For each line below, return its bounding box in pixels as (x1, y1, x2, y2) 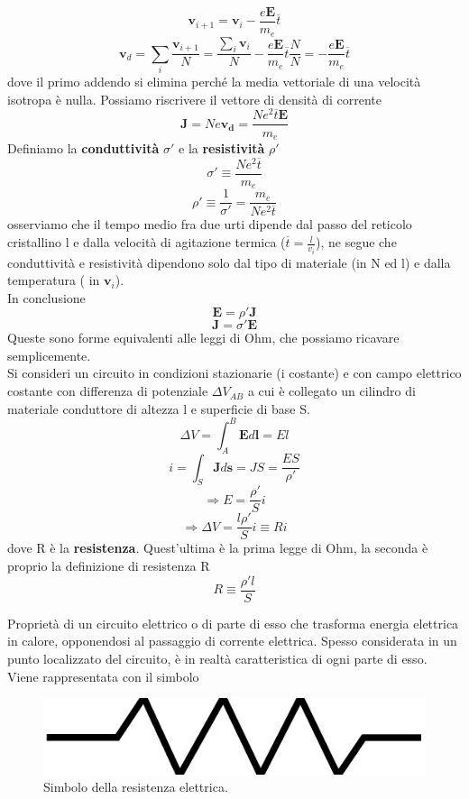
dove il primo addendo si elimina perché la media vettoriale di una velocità (7, 72, 421, 91)
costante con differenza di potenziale (7, 381, 208, 400)
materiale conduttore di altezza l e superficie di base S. (7, 399, 310, 418)
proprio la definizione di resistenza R (7, 556, 210, 575)
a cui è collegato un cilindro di (247, 381, 416, 400)
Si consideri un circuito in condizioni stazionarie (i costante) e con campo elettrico (7, 363, 462, 382)
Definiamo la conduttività (7, 139, 160, 157)
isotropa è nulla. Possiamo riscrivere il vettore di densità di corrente (7, 89, 382, 108)
